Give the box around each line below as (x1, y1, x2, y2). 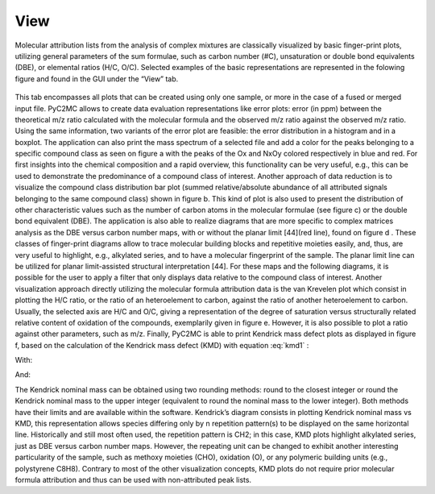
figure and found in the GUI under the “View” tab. (14, 73, 179, 84)
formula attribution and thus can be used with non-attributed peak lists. (14, 475, 252, 484)
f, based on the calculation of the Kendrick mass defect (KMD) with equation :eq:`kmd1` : (14, 340, 309, 350)
